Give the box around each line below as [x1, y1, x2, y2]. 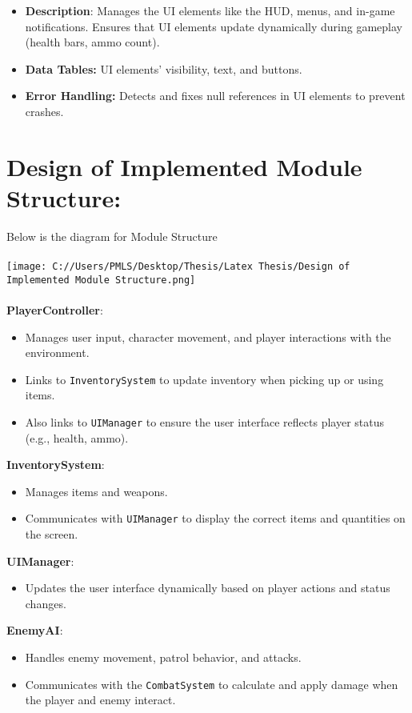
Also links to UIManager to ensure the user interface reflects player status [25, 414, 384, 430]
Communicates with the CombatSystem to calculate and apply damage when [25, 675, 398, 692]
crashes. [25, 102, 64, 119]
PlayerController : [6, 301, 103, 318]
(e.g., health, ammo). [25, 429, 129, 446]
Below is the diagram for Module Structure [6, 227, 218, 244]
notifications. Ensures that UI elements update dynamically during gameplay [25, 18, 402, 34]
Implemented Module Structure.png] [6, 274, 196, 286]
